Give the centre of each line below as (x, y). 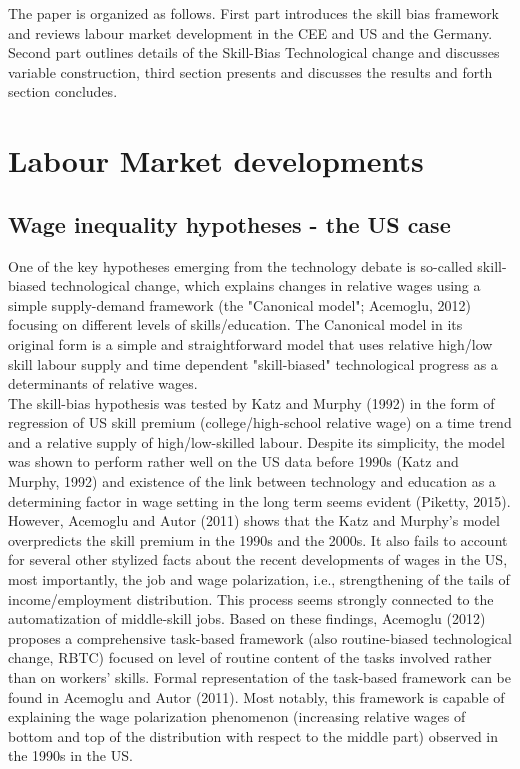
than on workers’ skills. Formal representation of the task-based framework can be (259, 677)
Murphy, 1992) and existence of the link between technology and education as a (252, 481)
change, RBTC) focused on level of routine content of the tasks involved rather (250, 657)
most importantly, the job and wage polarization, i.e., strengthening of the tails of (259, 579)
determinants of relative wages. (103, 383)
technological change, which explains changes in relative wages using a (265, 285)
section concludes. (63, 91)
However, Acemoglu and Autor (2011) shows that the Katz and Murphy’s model (254, 520)
